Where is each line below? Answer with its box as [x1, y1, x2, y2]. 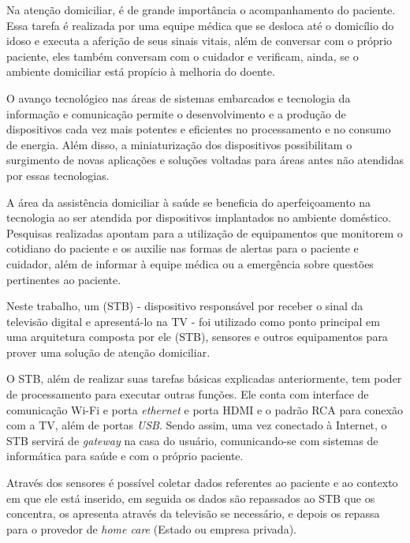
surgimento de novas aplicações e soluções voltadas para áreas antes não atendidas [6, 152, 404, 168]
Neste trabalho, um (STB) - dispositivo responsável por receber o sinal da [6, 298, 363, 314]
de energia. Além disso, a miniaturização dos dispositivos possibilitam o [6, 136, 352, 152]
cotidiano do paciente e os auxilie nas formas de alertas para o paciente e [6, 240, 359, 257]
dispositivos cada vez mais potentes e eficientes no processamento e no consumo [6, 121, 391, 137]
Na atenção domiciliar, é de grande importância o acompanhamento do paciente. [6, 2, 396, 17]
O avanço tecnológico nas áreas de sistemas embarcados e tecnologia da [6, 89, 351, 106]
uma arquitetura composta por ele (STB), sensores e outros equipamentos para [6, 328, 388, 345]
